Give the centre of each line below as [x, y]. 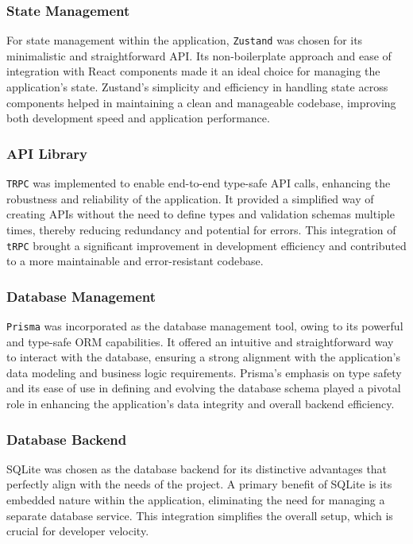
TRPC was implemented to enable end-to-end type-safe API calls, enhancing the [199, 183]
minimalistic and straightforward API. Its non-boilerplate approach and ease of [199, 55]
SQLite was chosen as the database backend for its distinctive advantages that [197, 468]
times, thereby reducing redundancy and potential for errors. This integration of [201, 229]
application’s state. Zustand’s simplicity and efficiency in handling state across [197, 87]
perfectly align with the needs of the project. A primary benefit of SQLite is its [199, 484]
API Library [47, 153]
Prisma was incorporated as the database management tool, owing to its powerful [205, 325]
